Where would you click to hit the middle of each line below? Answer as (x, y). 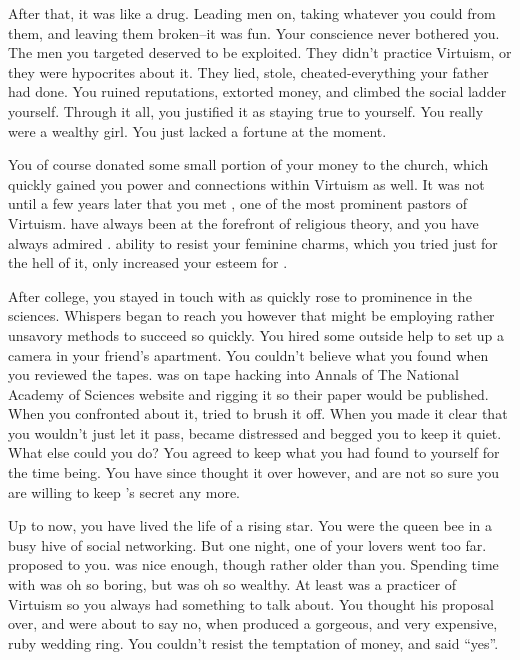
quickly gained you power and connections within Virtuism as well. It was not (246, 183)
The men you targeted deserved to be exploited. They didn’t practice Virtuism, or (260, 52)
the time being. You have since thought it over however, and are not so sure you (254, 472)
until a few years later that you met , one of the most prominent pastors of (237, 203)
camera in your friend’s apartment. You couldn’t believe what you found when (248, 354)
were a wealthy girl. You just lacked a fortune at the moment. (197, 130)
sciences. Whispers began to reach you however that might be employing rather (251, 315)
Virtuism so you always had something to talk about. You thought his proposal (251, 603)
